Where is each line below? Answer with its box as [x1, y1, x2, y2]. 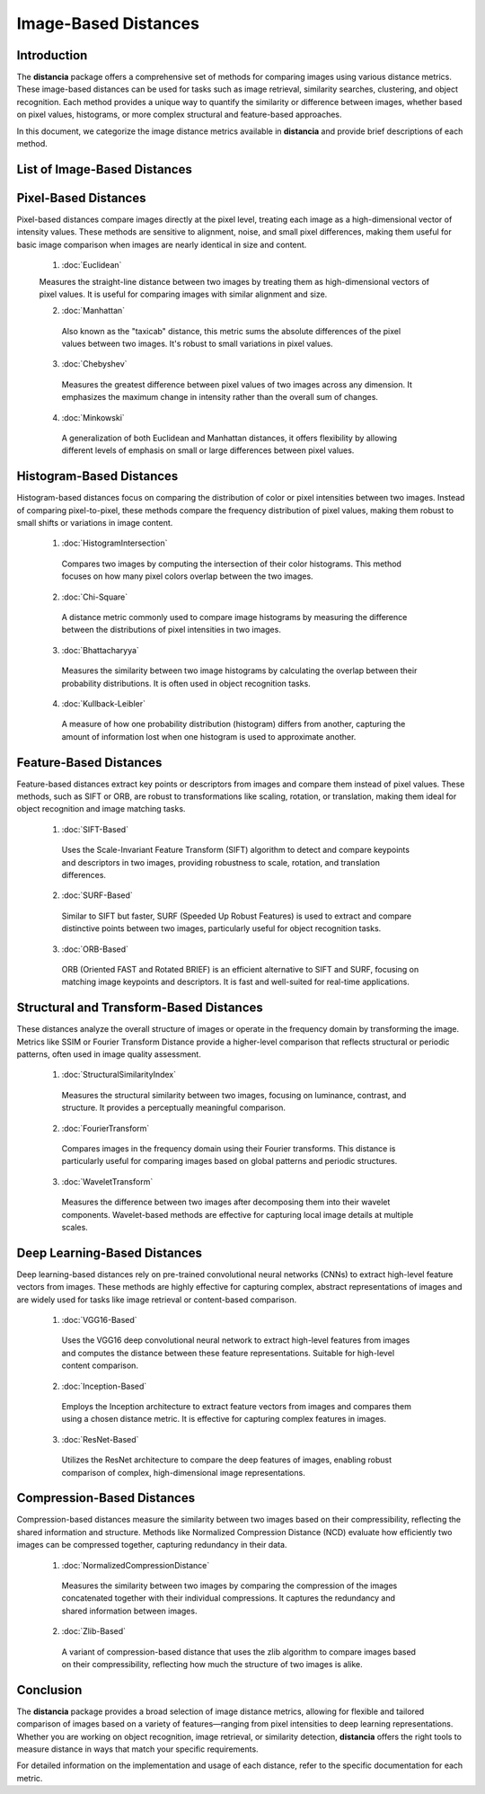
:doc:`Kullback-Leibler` [61, 698, 145, 709]
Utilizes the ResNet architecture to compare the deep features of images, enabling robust [61, 1454, 392, 1465]
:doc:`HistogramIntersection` [61, 537, 168, 548]
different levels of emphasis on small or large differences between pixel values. [61, 445, 355, 456]
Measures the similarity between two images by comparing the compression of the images [61, 1580, 398, 1591]
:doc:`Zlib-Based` [61, 1626, 126, 1637]
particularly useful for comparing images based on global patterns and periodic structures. [61, 1156, 398, 1167]
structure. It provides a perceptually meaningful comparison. [61, 1102, 287, 1114]
